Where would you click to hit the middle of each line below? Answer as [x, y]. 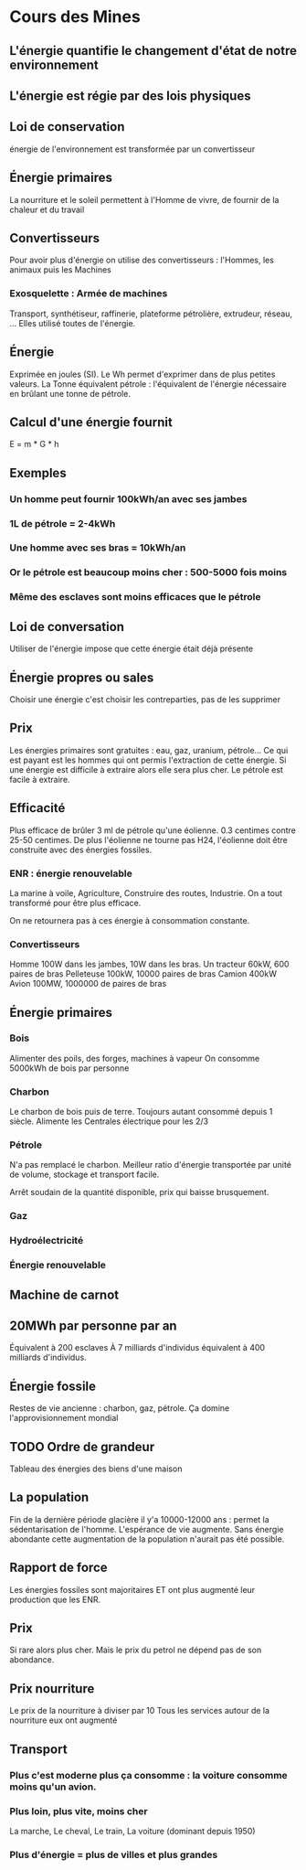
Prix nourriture [52, 1688]
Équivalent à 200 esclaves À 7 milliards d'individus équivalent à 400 [137, 1348]
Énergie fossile [53, 1386]
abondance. [32, 1660]
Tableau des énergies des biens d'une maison [96, 1469]
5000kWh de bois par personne [69, 1068]
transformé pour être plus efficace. [75, 903]
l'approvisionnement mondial [64, 1418]
